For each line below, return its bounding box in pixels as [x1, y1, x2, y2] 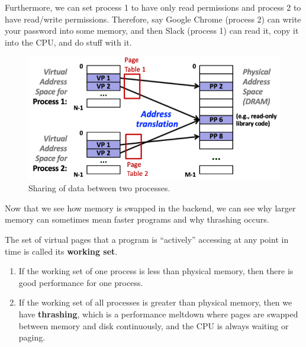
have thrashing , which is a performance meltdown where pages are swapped [18, 307, 298, 320]
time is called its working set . [5, 245, 118, 257]
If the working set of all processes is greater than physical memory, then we [18, 296, 292, 309]
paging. [18, 331, 46, 343]
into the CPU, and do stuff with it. [5, 36, 132, 48]
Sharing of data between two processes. [28, 182, 170, 194]
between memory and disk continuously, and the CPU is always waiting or [18, 319, 289, 332]
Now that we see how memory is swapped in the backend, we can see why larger [5, 201, 296, 214]
